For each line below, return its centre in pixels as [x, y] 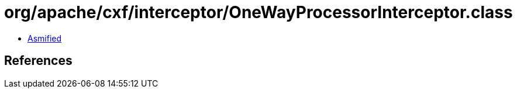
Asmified [45, 38]
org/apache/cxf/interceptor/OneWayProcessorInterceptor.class [258, 12]
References [38, 61]
